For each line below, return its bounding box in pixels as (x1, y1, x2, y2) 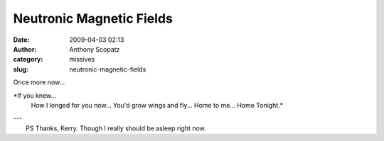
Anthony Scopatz (69, 45, 120, 53)
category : (13, 55, 43, 64)
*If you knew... (13, 91, 57, 99)
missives (69, 55, 95, 64)
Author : (13, 45, 37, 53)
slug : (13, 64, 28, 74)
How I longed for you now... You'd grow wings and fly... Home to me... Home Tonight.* (31, 101, 284, 109)
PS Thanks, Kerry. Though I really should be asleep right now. (26, 124, 206, 132)
